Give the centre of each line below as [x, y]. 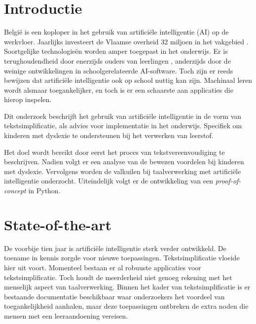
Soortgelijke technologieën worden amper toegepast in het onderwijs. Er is [116, 51]
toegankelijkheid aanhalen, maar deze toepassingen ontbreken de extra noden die [126, 306]
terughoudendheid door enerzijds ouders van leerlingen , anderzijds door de [117, 60]
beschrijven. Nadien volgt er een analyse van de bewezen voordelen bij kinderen [124, 162]
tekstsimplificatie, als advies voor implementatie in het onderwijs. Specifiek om [123, 126]
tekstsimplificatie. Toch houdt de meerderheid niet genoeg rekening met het [118, 277]
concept [15, 191]
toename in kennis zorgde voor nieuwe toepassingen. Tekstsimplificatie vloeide [122, 258]
